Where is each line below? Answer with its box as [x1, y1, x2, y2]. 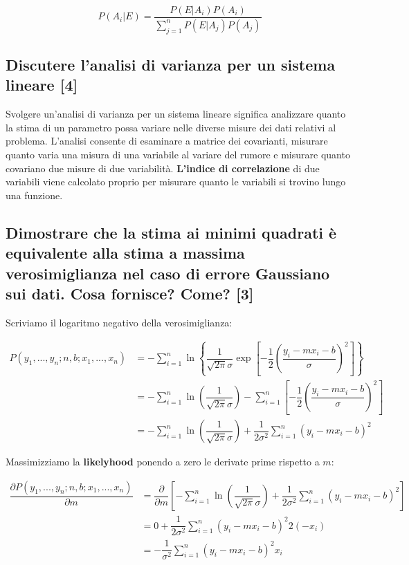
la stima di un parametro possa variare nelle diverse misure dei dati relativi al [6, 120, 336, 134]
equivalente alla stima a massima [6, 242, 245, 263]
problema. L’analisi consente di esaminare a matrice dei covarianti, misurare [6, 133, 328, 148]
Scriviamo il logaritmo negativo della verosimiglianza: [6, 315, 233, 329]
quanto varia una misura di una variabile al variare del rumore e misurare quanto [6, 147, 350, 162]
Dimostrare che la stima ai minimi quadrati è [6, 221, 337, 243]
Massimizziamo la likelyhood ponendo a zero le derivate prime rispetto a [6, 454, 320, 469]
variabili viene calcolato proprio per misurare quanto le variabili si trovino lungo [6, 174, 346, 189]
